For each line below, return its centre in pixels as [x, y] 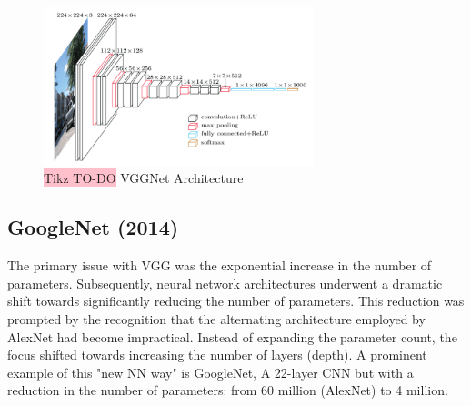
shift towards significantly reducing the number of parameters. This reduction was [236, 301]
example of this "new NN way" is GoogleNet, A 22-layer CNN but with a [210, 372]
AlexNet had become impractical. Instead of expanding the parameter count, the [232, 336]
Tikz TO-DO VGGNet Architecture [144, 178]
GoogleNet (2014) [93, 227]
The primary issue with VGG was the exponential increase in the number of [220, 265]
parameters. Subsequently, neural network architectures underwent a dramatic [225, 283]
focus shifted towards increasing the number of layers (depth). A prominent [217, 355]
